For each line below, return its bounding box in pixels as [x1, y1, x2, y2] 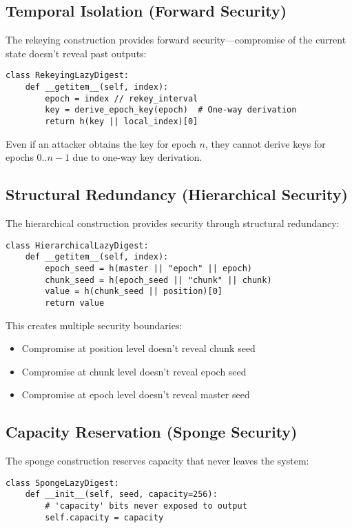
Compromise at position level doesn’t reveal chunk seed [21, 341, 256, 355]
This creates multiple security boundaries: [6, 317, 183, 332]
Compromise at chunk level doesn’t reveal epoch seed [21, 364, 247, 378]
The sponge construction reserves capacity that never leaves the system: [6, 453, 309, 468]
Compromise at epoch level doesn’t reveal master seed [21, 387, 250, 402]
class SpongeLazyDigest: [6, 478, 119, 488]
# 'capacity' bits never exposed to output [45, 501, 247, 511]
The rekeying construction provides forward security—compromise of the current [6, 32, 346, 47]
